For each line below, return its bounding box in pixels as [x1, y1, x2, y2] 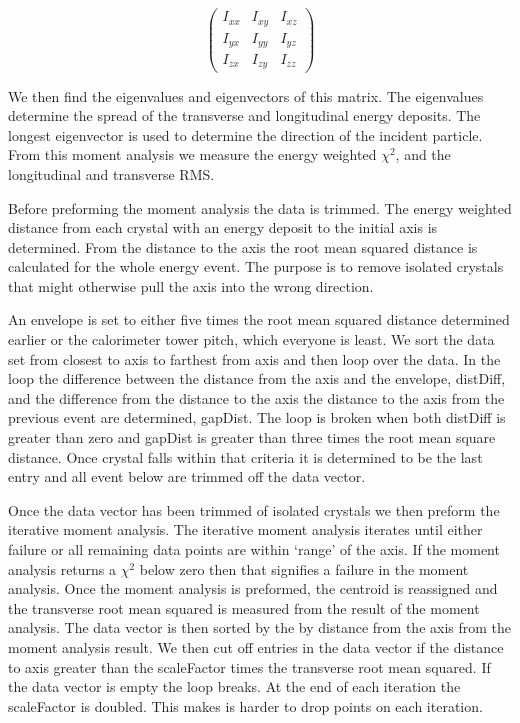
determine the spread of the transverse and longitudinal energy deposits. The [8, 105, 481, 126]
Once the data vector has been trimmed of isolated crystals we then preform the [8, 499, 500, 520]
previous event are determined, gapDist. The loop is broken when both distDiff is [8, 407, 506, 428]
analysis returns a [8, 558, 117, 579]
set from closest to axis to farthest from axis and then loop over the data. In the [8, 348, 501, 369]
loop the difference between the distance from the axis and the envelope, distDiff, [8, 368, 506, 389]
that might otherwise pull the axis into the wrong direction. [8, 275, 374, 296]
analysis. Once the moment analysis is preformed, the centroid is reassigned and [8, 578, 498, 599]
